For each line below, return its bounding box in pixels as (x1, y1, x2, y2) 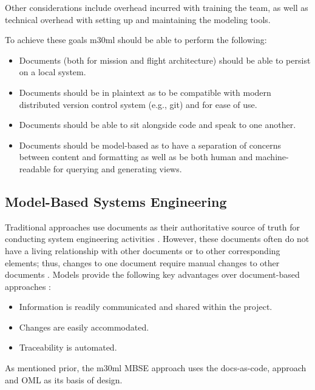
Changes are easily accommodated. (19, 320, 149, 333)
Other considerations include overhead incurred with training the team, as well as (5, 1, 308, 13)
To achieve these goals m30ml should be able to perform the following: (5, 33, 267, 46)
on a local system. (19, 66, 86, 78)
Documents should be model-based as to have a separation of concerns (19, 138, 281, 151)
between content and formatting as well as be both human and (19, 150, 253, 163)
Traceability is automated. (19, 341, 117, 354)
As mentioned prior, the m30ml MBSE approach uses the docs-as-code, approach (5, 361, 307, 374)
